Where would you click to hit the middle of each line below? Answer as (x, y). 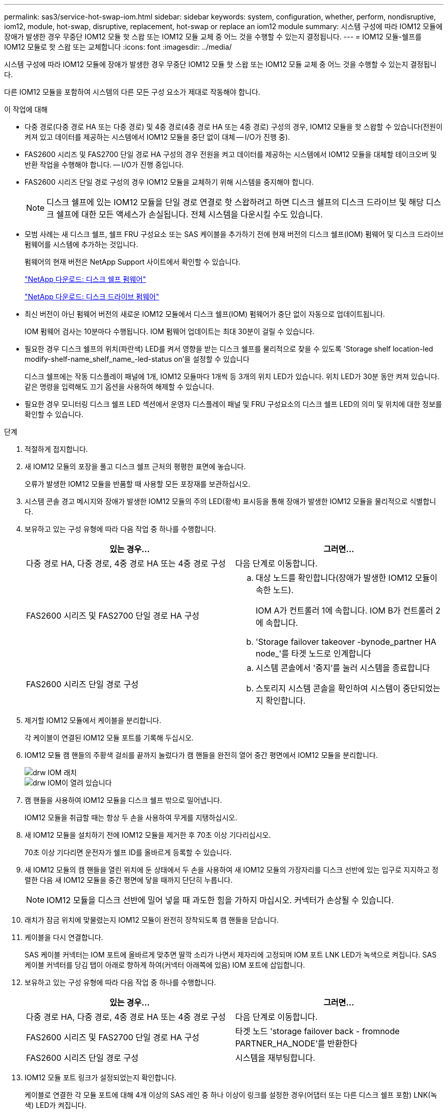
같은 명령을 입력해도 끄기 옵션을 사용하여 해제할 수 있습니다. (119, 387)
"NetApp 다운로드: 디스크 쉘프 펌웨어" (85, 279)
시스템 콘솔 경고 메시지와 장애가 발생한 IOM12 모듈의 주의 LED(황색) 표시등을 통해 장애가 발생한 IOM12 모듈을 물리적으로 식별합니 (230, 501)
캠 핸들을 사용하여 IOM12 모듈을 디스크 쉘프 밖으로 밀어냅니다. (123, 800)
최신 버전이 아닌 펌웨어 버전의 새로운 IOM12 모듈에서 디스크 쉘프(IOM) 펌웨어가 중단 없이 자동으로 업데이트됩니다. (205, 314)
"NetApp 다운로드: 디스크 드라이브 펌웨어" (92, 297)
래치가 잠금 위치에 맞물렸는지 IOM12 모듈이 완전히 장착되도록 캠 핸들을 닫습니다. (152, 920)
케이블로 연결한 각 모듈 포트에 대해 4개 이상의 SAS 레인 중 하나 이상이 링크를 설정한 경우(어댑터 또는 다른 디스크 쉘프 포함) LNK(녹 (231, 1095)
